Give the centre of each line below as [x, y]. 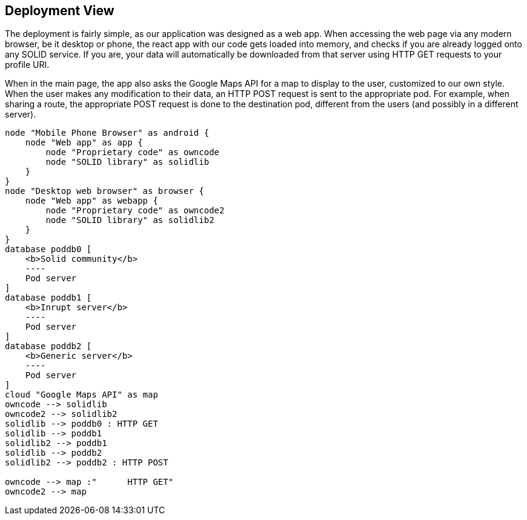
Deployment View [60, 11]
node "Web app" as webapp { [91, 201]
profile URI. [27, 65]
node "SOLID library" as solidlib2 [130, 220]
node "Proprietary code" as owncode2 [135, 211]
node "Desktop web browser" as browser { [104, 191]
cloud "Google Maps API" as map [81, 395]
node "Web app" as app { [84, 143]
